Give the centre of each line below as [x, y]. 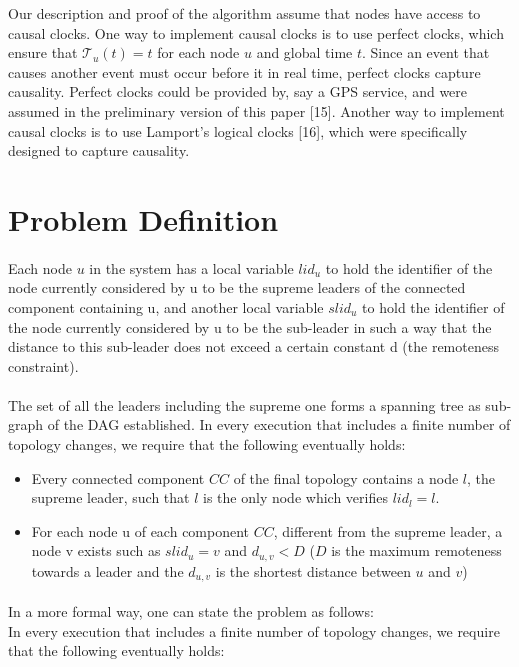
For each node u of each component [140, 530]
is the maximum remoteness [416, 550]
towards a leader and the [107, 570]
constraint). [43, 365]
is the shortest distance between [313, 570]
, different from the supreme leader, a [388, 530]
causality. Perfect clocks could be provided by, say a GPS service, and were [238, 91]
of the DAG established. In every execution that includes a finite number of [279, 424]
